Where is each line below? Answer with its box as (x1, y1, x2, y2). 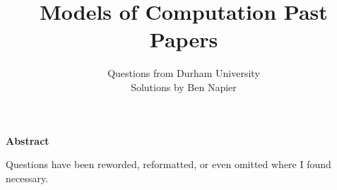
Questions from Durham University (107, 66, 260, 81)
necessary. (6, 170, 49, 185)
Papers (149, 25, 218, 54)
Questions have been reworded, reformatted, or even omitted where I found (6, 157, 331, 172)
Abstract (6, 133, 49, 148)
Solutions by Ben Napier (131, 79, 237, 94)
